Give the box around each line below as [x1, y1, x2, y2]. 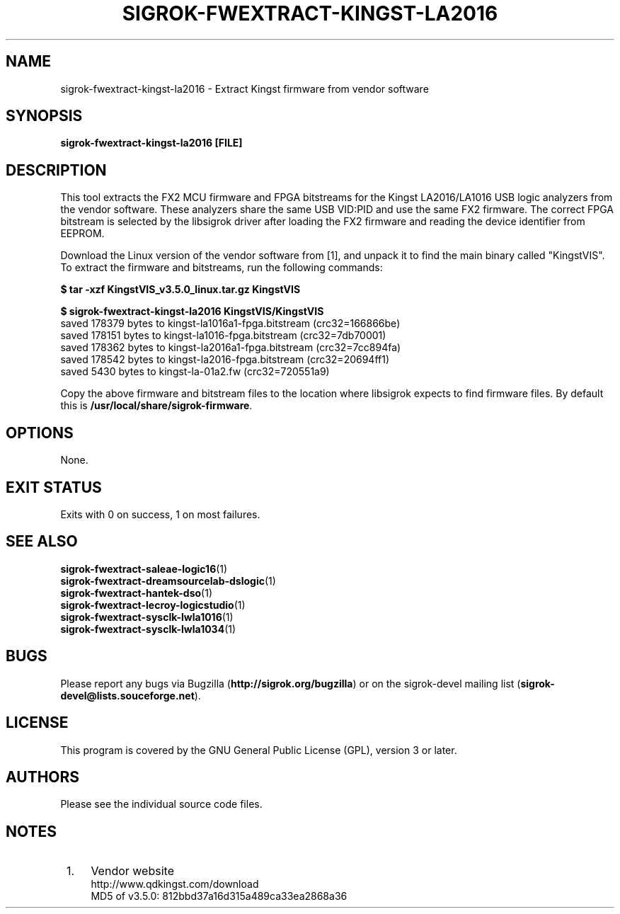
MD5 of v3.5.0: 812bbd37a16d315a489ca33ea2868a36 [91, 890, 348, 903]
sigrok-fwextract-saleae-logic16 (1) [60, 562, 228, 575]
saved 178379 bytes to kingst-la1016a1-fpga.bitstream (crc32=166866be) [60, 317, 401, 330]
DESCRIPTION [6, 161, 107, 179]
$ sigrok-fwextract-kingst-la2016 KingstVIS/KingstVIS [60, 305, 324, 318]
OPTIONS [6, 423, 74, 442]
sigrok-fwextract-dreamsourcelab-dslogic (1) [60, 574, 276, 587]
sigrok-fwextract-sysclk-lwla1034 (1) [60, 622, 236, 635]
